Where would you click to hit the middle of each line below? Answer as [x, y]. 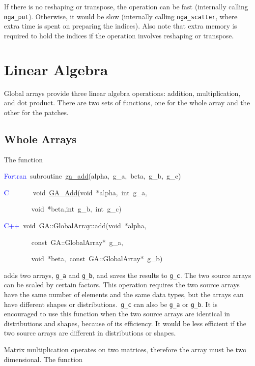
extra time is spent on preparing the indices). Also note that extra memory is [121, 26]
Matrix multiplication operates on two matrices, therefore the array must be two [125, 349]
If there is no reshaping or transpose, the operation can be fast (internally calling [126, 6]
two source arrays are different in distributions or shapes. [90, 333]
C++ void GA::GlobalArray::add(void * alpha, [75, 225]
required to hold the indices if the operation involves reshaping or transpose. [119, 35]
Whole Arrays [40, 138]
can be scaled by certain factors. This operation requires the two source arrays [122, 285]
